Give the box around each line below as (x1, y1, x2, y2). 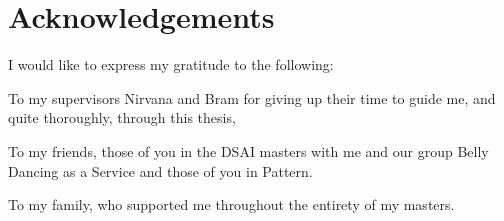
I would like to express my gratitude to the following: (8, 54, 334, 75)
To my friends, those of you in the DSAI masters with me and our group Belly (8, 140, 489, 161)
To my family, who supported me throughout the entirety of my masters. (8, 194, 455, 215)
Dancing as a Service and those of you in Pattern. (8, 160, 313, 181)
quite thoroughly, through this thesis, (8, 107, 236, 128)
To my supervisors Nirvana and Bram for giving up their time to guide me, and (8, 87, 496, 108)
